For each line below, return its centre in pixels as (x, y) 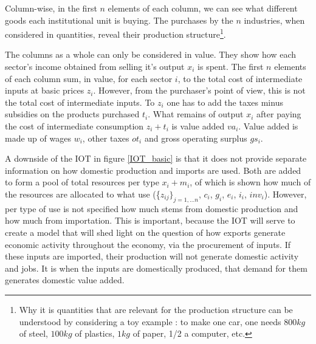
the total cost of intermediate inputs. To (80, 102)
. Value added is (268, 126)
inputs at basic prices (45, 90)
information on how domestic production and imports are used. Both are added (153, 170)
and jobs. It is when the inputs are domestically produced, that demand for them (156, 268)
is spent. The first (231, 67)
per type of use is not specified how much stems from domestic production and (152, 208)
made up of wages (38, 138)
